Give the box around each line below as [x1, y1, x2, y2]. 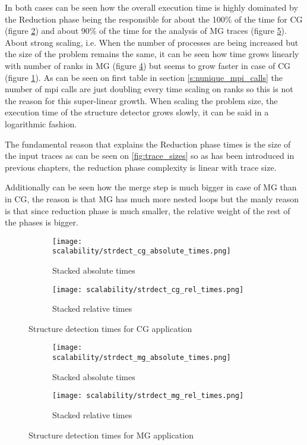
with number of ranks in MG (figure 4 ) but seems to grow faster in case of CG [5, 59, 291, 71]
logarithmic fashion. [5, 117, 77, 130]
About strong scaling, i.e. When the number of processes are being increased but [5, 36, 299, 48]
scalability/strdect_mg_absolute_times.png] [52, 353, 231, 362]
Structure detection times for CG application [29, 322, 192, 334]
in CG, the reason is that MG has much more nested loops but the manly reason [5, 192, 299, 205]
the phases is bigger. [5, 216, 78, 228]
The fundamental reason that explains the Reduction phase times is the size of [5, 137, 291, 150]
